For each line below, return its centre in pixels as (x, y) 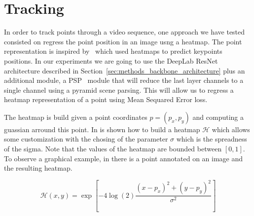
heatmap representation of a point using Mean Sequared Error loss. (106, 99)
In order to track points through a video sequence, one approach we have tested (125, 32)
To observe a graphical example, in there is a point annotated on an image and (124, 158)
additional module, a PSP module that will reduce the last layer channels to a (124, 80)
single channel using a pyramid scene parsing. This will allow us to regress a (119, 90)
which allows (231, 129)
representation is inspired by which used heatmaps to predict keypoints (113, 51)
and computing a (218, 117)
